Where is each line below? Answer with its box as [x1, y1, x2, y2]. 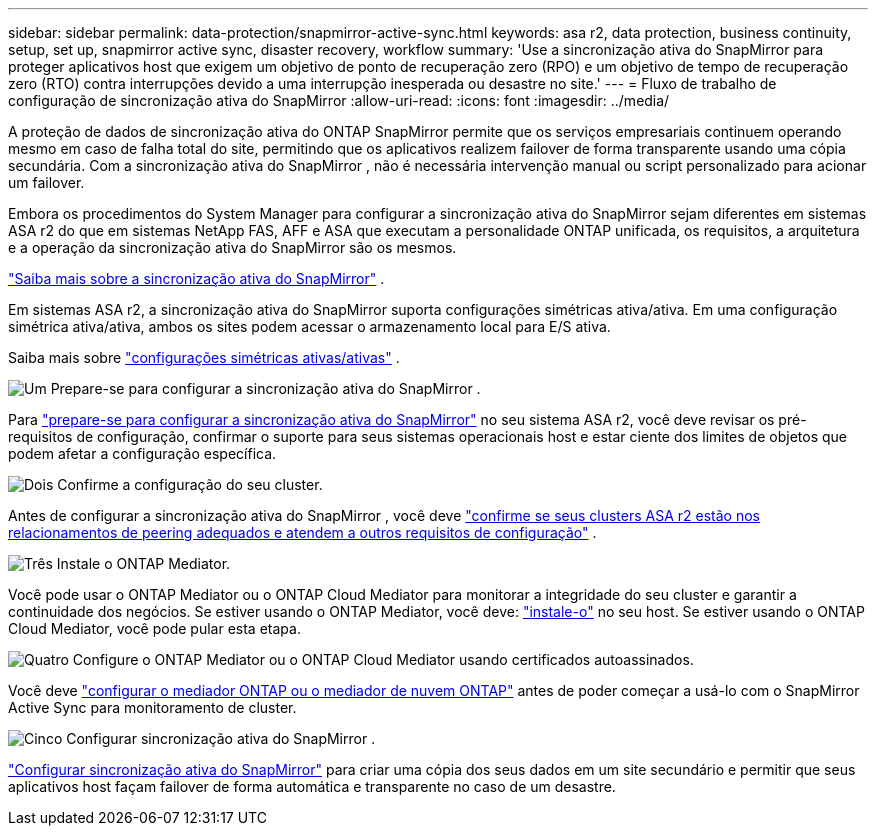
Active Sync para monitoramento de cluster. [8, 699, 297, 716]
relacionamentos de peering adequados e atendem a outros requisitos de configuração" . [8, 524, 597, 541]
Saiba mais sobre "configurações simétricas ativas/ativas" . [8, 349, 400, 366]
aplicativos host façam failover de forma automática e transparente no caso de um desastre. [8, 778, 616, 795]
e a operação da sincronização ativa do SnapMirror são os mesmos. [8, 239, 457, 256]
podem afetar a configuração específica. [8, 445, 277, 462]
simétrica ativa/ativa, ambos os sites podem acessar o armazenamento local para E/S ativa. [8, 318, 611, 335]
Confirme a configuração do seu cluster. [57, 476, 323, 493]
